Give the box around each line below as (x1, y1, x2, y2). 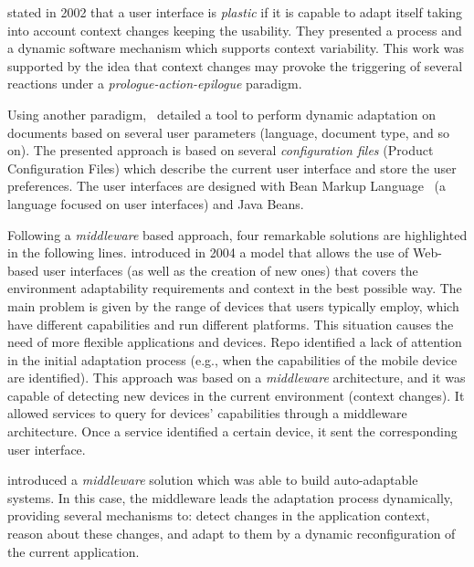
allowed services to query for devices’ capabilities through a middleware (7, 404, 407, 423)
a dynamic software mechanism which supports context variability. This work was (7, 38, 464, 58)
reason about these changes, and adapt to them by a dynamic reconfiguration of (7, 524, 456, 543)
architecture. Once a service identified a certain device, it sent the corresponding (7, 422, 458, 441)
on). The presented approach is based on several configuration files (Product (7, 141, 434, 160)
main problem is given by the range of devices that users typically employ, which (7, 296, 459, 315)
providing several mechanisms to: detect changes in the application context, (7, 506, 430, 525)
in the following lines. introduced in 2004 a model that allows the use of (7, 243, 409, 262)
